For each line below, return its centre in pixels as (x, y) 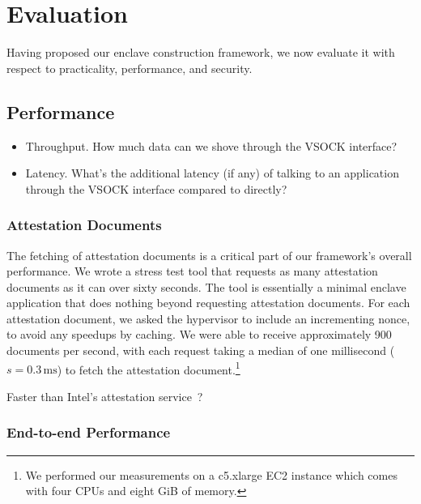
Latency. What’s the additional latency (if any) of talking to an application (212, 173)
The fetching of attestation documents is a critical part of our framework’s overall (209, 255)
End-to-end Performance (89, 432)
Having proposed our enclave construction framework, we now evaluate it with (201, 52)
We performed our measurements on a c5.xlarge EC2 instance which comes (211, 474)
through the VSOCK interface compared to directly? (156, 188)
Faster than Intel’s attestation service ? (105, 396)
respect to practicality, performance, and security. (130, 68)
